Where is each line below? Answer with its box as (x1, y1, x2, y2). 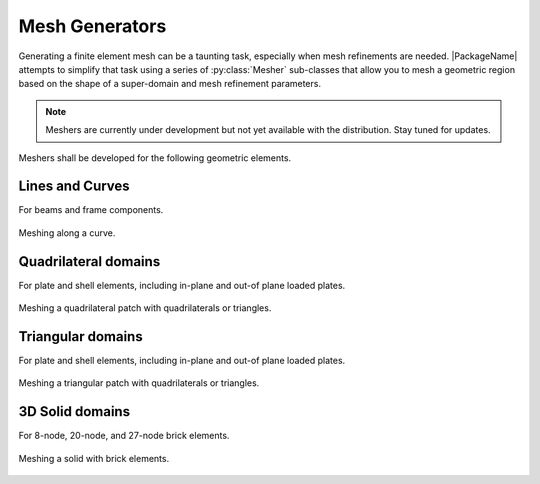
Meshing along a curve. (18, 226, 116, 239)
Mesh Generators (18, 15, 167, 37)
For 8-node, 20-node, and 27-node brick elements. (18, 430, 230, 442)
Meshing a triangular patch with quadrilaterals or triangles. (18, 377, 260, 389)
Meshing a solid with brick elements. (18, 452, 170, 464)
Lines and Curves (18, 178, 130, 195)
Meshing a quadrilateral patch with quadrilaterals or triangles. (18, 302, 272, 314)
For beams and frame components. (18, 204, 164, 216)
